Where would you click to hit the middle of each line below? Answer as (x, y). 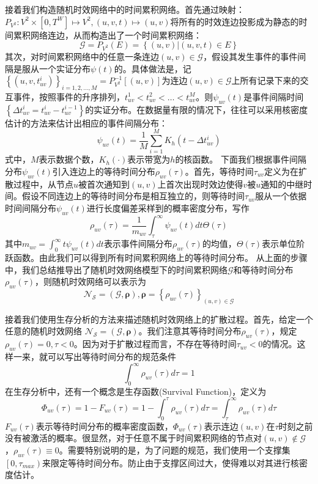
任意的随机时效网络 (43, 331)
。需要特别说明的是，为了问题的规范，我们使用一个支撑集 (175, 449)
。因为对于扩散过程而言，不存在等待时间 (155, 344)
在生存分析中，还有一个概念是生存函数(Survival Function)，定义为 (136, 391)
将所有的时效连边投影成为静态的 (235, 21)
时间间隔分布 (31, 208)
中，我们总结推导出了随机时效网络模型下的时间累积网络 (116, 269)
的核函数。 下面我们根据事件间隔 (241, 159)
